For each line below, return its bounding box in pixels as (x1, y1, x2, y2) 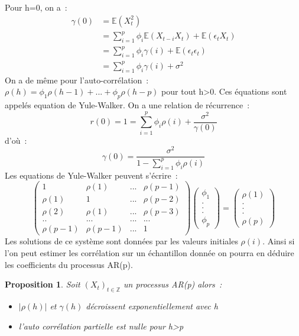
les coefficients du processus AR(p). (5, 258, 133, 270)
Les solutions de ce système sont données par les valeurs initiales (5, 235, 238, 247)
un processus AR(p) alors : (123, 278, 222, 290)
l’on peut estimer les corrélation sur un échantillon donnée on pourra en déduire (5, 247, 294, 259)
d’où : (5, 134, 27, 146)
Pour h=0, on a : (5, 1, 67, 13)
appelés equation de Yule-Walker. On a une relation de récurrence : (5, 99, 250, 111)
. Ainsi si (262, 235, 295, 247)
